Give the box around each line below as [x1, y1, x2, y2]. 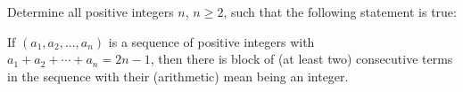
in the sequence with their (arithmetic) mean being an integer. [7, 66, 349, 85]
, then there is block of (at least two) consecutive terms [150, 50, 453, 68]
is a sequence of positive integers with [108, 32, 315, 50]
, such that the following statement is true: [223, 3, 457, 20]
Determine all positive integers [7, 3, 174, 20]
